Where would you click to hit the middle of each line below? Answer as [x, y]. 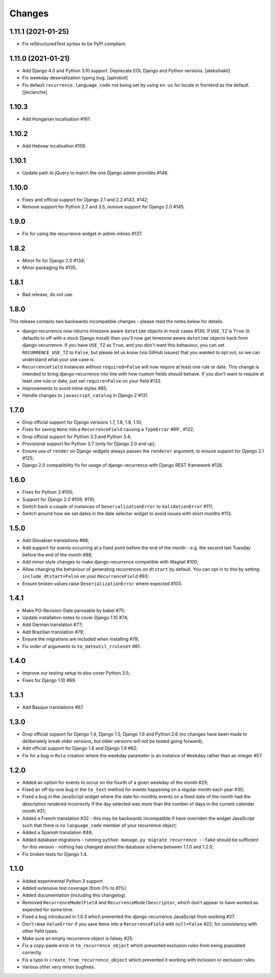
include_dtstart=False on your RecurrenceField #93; [86, 576]
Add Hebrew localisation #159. [54, 145]
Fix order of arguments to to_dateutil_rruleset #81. [82, 646]
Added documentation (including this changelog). [74, 895]
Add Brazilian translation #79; [53, 632]
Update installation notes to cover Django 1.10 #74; [75, 617]
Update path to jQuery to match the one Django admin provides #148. [95, 173]
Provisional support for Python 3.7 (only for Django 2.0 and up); [89, 444]
